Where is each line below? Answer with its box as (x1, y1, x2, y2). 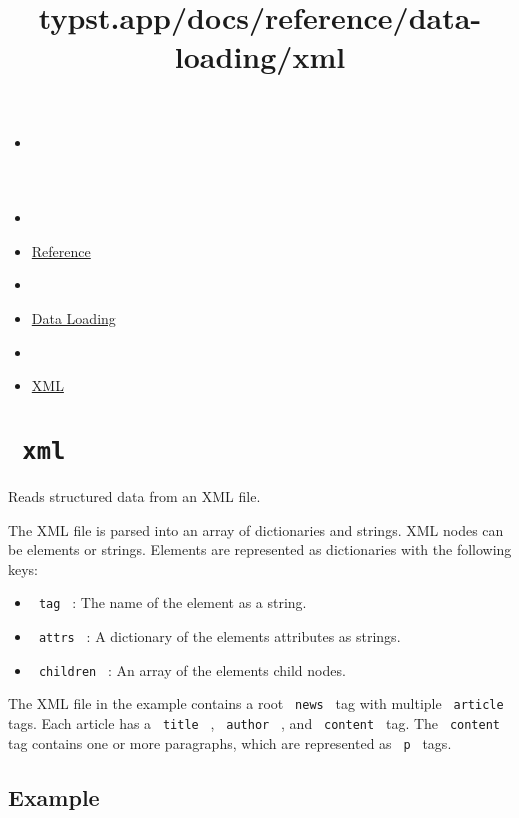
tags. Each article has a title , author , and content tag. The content (8, 712, 500, 733)
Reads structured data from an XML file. (8, 485, 261, 506)
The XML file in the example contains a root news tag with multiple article (8, 693, 504, 714)
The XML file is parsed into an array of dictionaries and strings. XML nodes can (8, 519, 504, 540)
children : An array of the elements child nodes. (38, 659, 346, 680)
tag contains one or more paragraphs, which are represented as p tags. (8, 732, 452, 753)
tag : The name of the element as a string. (38, 592, 307, 613)
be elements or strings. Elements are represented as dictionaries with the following (8, 539, 512, 560)
